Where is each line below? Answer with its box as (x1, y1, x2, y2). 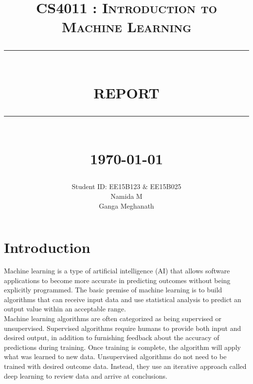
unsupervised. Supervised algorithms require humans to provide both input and (4, 323, 241, 333)
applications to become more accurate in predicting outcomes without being (4, 275, 231, 285)
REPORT (93, 82, 160, 102)
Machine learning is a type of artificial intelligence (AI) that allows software (4, 266, 230, 276)
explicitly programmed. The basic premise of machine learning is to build (4, 285, 222, 295)
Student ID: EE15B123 (72, 181, 141, 192)
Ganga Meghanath (99, 200, 154, 211)
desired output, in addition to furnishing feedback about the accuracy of (4, 332, 219, 343)
